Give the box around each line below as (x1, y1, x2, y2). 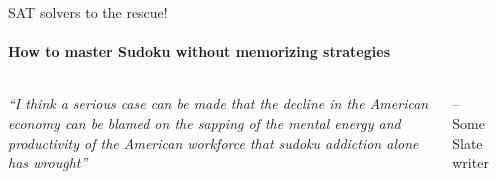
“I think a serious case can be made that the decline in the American (8, 93, 429, 114)
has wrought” (8, 152, 88, 173)
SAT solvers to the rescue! (8, 2, 168, 22)
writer (452, 152, 489, 173)
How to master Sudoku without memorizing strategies (8, 41, 391, 62)
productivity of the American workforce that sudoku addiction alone (8, 132, 419, 153)
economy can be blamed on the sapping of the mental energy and (8, 112, 401, 133)
